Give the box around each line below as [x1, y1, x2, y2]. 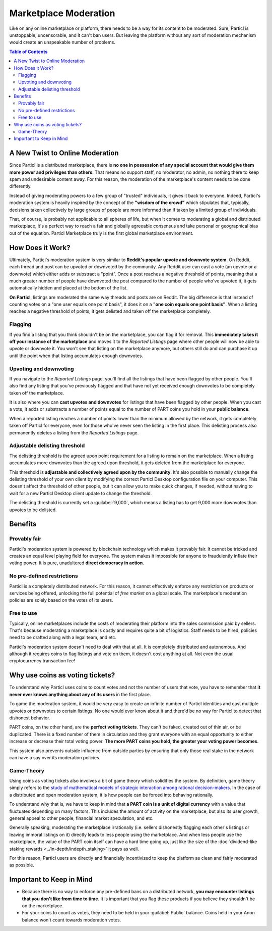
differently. [9, 183, 32, 189]
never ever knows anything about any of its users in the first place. [9, 691, 151, 697]
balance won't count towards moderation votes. [22, 917, 121, 923]
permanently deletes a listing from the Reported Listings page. [9, 429, 139, 435]
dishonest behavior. [9, 715, 50, 721]
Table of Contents [9, 48, 48, 55]
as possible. [9, 862, 35, 868]
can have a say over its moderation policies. [9, 754, 101, 760]
